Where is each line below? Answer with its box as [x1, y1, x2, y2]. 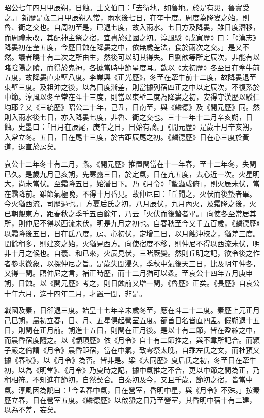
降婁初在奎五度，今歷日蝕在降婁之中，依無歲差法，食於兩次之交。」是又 [4, 42, 242, 52]
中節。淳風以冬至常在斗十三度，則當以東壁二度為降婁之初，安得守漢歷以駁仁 [4, 91, 260, 102]
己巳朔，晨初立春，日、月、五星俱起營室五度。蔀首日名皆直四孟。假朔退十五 [4, 314, 260, 325]
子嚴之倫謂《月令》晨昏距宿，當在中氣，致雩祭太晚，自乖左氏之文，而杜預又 [4, 344, 260, 355]
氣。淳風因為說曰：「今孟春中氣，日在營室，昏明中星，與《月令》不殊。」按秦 [4, 384, 260, 395]
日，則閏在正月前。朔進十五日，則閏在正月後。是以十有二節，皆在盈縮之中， [4, 325, 260, 335]
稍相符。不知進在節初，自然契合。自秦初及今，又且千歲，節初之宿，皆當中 [4, 374, 253, 385]
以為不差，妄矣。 [4, 404, 61, 415]
